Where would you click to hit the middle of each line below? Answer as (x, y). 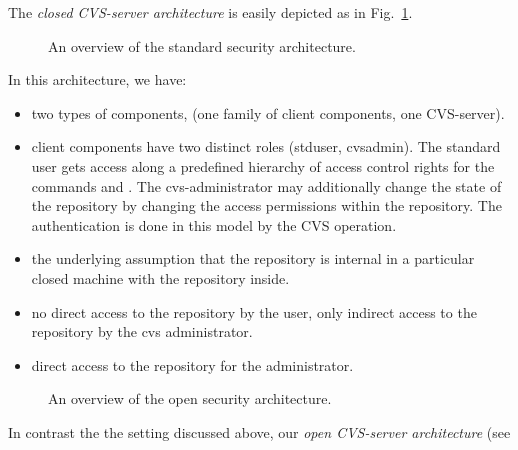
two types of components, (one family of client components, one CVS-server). (268, 112)
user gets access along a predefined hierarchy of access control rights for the (263, 165)
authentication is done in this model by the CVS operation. (214, 224)
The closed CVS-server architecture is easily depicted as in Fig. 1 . (210, 12)
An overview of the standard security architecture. (202, 45)
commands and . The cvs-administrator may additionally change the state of (266, 185)
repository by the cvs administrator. (142, 331)
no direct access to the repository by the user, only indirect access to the (254, 311)
